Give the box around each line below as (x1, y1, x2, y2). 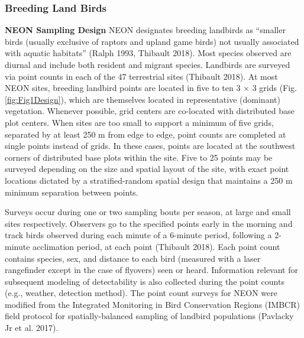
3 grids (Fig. (252, 82, 297, 94)
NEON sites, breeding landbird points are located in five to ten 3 (5, 82, 241, 94)
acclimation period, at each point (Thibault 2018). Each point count (33, 240, 280, 252)
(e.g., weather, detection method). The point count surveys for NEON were (5, 287, 277, 299)
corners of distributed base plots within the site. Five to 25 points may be (5, 151, 273, 163)
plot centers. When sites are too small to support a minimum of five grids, (5, 116, 274, 128)
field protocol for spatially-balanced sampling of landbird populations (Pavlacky (5, 310, 294, 322)
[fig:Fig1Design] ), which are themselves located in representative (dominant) (5, 93, 280, 105)
